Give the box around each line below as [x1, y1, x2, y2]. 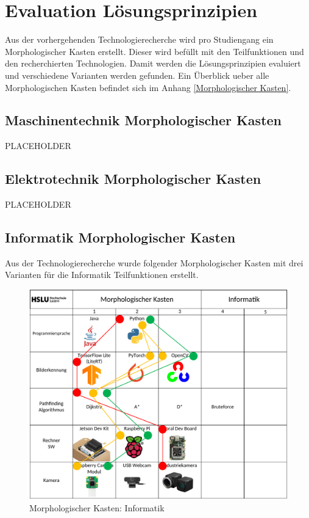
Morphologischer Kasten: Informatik [29, 501, 165, 514]
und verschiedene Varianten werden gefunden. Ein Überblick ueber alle [5, 68, 269, 81]
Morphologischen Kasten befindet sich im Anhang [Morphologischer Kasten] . [5, 81, 291, 93]
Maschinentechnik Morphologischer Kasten [5, 111, 282, 129]
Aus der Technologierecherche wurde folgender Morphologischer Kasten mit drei [5, 256, 304, 269]
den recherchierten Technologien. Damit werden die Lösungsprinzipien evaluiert [5, 57, 301, 70]
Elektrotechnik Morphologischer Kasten [5, 169, 261, 188]
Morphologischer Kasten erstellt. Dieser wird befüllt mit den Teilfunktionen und [5, 45, 304, 57]
